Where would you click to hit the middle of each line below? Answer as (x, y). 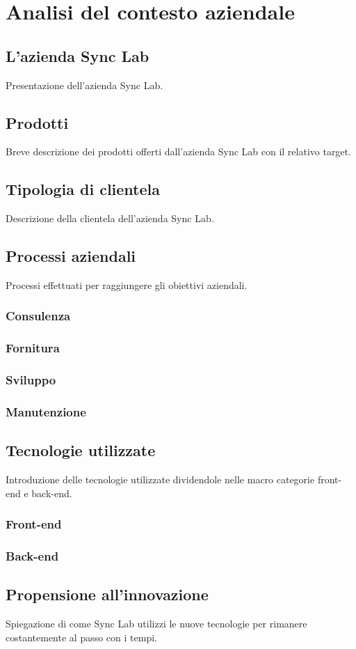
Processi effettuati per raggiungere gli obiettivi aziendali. (127, 284)
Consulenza (38, 316)
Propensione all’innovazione (107, 594)
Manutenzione (46, 412)
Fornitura (33, 348)
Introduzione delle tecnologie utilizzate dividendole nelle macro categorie (160, 479)
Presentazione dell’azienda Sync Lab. (84, 85)
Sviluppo (31, 380)
